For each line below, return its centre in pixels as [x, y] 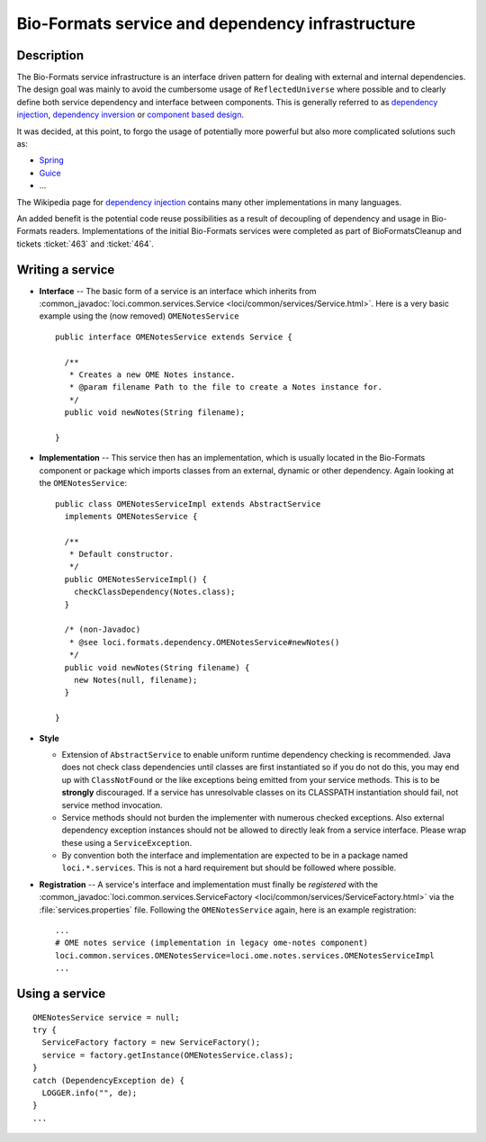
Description [50, 55]
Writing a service [66, 270]
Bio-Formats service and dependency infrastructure [216, 23]
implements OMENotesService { [131, 516]
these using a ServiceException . [127, 842]
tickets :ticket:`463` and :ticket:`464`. [85, 244]
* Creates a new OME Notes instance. [152, 375]
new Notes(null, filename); [135, 680]
